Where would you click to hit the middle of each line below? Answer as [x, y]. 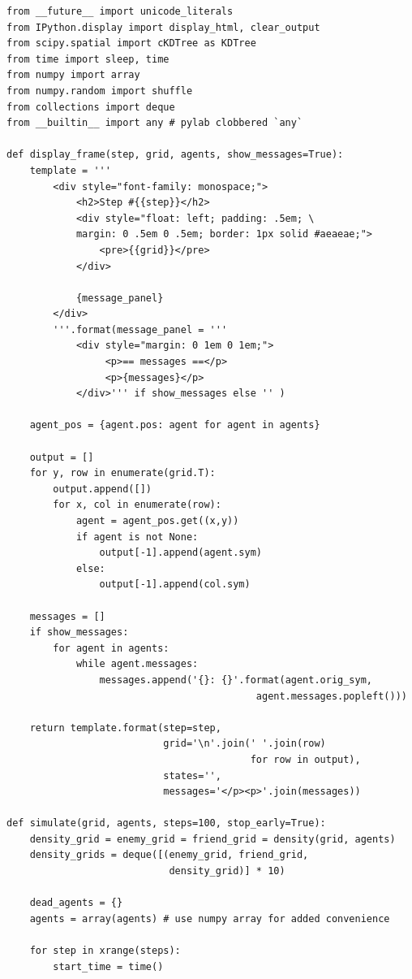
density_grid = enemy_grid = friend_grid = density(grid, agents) [212, 839]
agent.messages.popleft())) [331, 696]
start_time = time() [108, 966]
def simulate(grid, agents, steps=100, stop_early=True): [166, 823]
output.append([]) [102, 489]
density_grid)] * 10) [227, 871]
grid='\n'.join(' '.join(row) [245, 744]
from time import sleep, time [88, 59]
